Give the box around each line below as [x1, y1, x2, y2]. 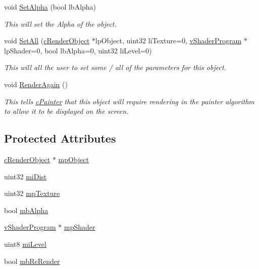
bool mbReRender [4, 255, 60, 266]
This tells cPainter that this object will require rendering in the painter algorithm [4, 96, 255, 106]
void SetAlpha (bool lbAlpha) [4, 2, 96, 12]
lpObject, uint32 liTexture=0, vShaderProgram [95, 35, 242, 46]
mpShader [64, 222, 95, 232]
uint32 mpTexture [4, 188, 60, 198]
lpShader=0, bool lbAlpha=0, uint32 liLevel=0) [4, 45, 152, 55]
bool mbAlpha [4, 205, 48, 215]
